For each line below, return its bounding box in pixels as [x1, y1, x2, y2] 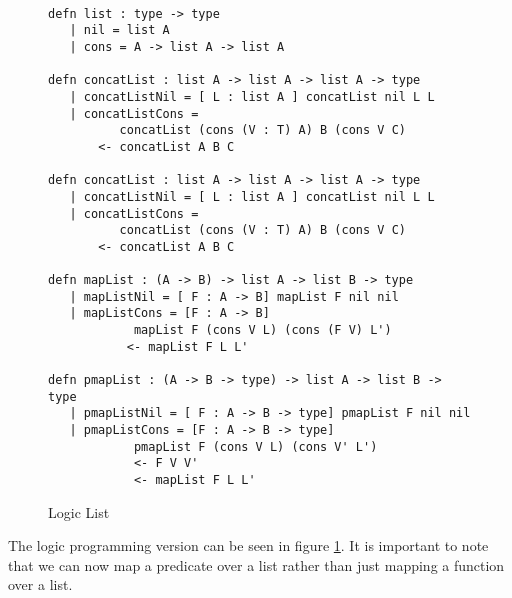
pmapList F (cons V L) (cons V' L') [133, 439, 378, 454]
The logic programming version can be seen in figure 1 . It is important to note [8, 535, 489, 556]
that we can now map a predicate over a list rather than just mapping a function [8, 554, 505, 575]
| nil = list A [69, 23, 170, 38]
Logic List [48, 501, 110, 522]
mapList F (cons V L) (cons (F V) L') [133, 323, 392, 338]
